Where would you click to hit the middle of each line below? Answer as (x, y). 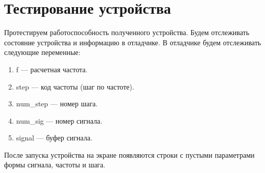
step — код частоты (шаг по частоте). (75, 86)
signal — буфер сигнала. (54, 138)
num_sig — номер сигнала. (59, 120)
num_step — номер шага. (57, 104)
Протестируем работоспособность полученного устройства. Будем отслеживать (127, 32)
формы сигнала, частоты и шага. (55, 165)
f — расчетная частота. (52, 69)
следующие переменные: (42, 52)
